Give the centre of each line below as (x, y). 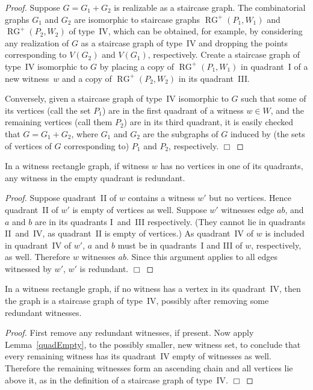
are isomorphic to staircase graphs (137, 19)
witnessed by (28, 268)
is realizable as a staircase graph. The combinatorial (210, 7)
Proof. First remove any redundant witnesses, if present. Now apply (129, 333)
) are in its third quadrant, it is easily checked (209, 122)
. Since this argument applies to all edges (202, 257)
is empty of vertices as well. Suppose (140, 209)
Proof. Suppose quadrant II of (61, 198)
